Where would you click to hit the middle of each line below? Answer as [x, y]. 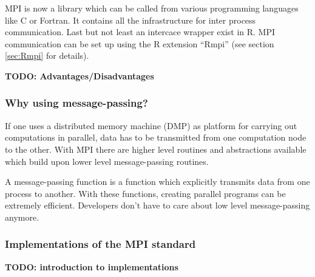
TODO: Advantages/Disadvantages [80, 75]
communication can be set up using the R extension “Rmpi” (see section [140, 43]
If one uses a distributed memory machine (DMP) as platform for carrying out [151, 125]
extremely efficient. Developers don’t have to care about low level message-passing [157, 205]
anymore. [22, 217]
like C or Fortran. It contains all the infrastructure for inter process [130, 20]
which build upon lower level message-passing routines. [107, 161]
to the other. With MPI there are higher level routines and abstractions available [156, 149]
